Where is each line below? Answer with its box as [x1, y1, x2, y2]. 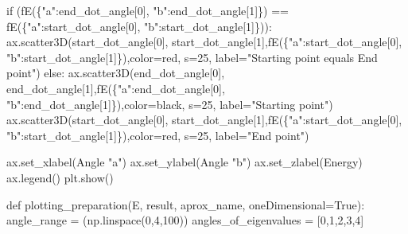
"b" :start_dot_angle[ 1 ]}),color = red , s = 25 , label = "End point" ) [6, 127, 309, 143]
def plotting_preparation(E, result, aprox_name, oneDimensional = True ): [6, 196, 365, 213]
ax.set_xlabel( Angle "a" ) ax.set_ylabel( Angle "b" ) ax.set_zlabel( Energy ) [6, 154, 363, 170]
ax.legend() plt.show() [6, 169, 114, 185]
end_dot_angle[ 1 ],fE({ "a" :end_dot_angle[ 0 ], [6, 80, 225, 96]
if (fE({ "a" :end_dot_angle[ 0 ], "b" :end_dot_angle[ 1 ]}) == [6, 2, 289, 18]
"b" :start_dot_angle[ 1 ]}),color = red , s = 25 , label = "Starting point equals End [6, 49, 378, 65]
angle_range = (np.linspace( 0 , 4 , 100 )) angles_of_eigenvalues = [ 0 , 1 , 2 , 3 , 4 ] [6, 212, 364, 228]
